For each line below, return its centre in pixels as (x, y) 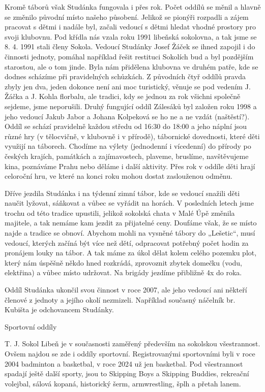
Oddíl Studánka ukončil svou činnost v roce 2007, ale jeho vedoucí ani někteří (126, 290)
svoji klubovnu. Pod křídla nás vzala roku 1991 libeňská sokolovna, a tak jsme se (131, 36)
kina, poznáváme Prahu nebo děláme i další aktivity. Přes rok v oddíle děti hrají (130, 166)
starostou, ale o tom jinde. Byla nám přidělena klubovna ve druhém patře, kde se (131, 66)
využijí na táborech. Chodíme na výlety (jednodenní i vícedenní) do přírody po (128, 146)
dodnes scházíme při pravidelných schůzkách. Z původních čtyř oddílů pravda (125, 76)
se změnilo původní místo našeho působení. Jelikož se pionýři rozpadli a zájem (127, 17)
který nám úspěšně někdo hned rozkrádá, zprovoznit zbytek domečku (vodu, (123, 262)
